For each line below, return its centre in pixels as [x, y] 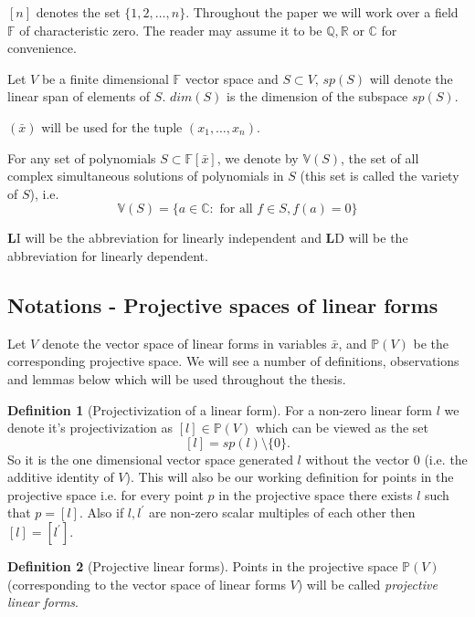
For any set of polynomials [82, 157]
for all [236, 209]
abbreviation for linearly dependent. [108, 255]
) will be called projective [367, 584]
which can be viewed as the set [342, 428]
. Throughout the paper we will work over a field [322, 12]
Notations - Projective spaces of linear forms [223, 304]
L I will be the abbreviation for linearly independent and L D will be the [208, 238]
